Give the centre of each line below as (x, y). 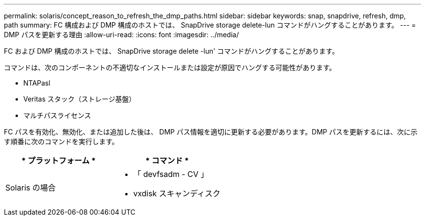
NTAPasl (37, 83)
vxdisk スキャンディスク (177, 193)
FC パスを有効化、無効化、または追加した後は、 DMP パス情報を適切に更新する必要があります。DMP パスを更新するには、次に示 (211, 132)
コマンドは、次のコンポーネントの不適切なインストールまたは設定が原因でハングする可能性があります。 (170, 67)
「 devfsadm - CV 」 (171, 174)
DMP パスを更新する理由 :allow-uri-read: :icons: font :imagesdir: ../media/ (122, 35)
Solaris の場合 (31, 188)
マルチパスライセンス (57, 115)
